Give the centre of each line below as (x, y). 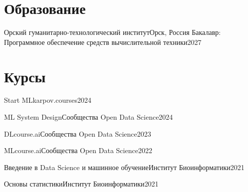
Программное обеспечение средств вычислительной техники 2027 (103, 42)
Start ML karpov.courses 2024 (48, 100)
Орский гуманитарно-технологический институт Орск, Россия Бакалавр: (113, 32)
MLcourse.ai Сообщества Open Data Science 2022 (78, 150)
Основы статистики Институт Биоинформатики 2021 (81, 184)
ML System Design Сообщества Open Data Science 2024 (89, 117)
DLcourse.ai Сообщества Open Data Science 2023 (78, 133)
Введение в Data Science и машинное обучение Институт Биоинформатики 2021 (124, 167)
